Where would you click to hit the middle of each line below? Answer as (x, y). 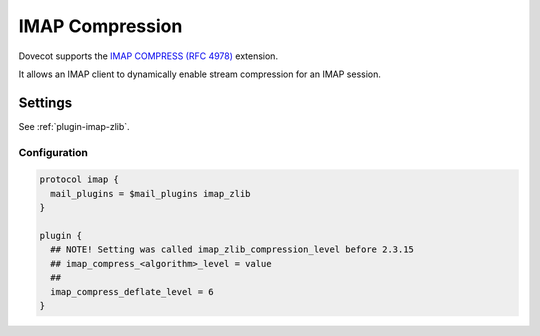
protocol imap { (79, 179)
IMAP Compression (100, 26)
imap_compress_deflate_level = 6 (132, 291)
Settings (45, 102)
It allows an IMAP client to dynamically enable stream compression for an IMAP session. (200, 74)
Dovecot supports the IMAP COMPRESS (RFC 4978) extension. (148, 56)
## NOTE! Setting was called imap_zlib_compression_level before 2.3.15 (232, 249)
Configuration (53, 152)
